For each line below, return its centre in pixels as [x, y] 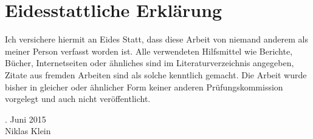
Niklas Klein [28, 131]
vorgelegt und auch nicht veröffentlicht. [78, 99]
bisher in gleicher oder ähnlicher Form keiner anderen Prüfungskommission [144, 86]
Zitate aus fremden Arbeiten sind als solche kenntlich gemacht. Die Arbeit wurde [156, 74]
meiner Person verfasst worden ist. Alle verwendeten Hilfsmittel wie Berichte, [149, 51]
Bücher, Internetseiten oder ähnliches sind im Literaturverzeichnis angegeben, [150, 63]
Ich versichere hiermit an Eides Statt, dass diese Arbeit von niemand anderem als [156, 39]
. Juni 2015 [26, 119]
